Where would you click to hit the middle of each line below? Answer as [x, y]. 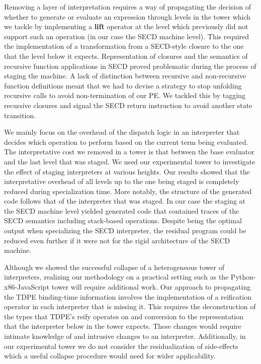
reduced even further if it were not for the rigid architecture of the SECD [117, 240]
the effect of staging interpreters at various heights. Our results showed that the [127, 171]
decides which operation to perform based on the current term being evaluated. [126, 142]
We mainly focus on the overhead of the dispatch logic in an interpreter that [122, 132]
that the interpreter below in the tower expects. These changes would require [123, 326]
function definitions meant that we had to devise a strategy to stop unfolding [123, 85]
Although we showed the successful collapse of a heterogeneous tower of [114, 267]
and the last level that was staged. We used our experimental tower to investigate [130, 161]
